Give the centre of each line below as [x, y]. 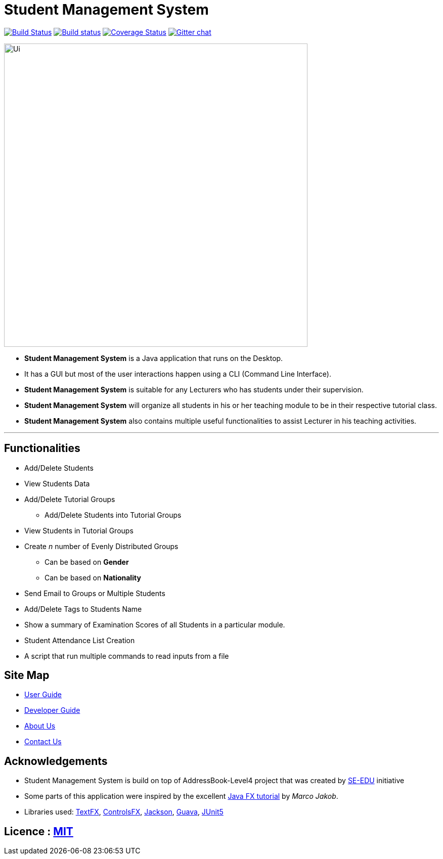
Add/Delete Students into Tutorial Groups [113, 515]
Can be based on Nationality [93, 577]
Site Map [27, 675]
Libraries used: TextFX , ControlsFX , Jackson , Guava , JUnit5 [124, 812]
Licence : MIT [39, 831]
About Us [40, 726]
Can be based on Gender [87, 562]
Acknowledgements [56, 761]
